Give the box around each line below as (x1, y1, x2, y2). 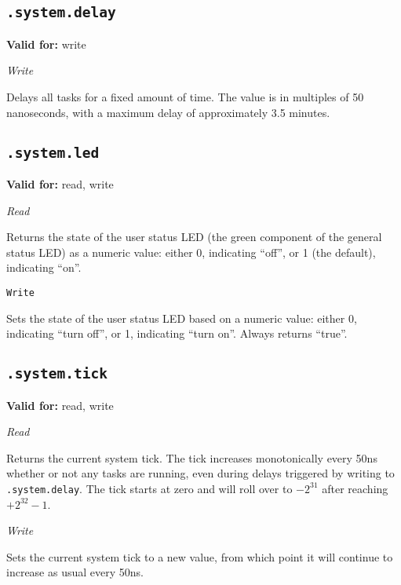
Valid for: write (6, 35, 86, 52)
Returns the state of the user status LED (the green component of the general (6, 229, 382, 245)
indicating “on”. (6, 259, 82, 276)
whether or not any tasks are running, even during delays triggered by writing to (6, 465, 395, 481)
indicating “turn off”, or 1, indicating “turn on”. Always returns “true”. (6, 325, 348, 342)
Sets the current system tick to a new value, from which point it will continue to (6, 548, 393, 565)
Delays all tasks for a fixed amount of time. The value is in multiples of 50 (6, 88, 364, 104)
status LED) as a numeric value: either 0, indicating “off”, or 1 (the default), (6, 243, 376, 260)
